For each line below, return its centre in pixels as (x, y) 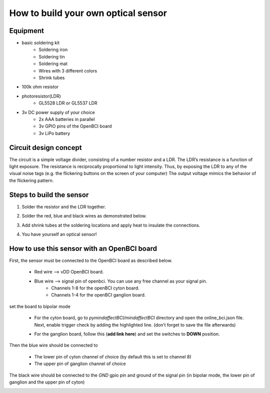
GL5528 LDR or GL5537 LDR (68, 103)
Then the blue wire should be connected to (53, 345)
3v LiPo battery (54, 133)
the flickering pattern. (31, 180)
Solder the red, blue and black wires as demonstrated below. (84, 216)
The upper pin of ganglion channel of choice (80, 364)
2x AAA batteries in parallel (67, 119)
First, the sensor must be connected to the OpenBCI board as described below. (91, 260)
